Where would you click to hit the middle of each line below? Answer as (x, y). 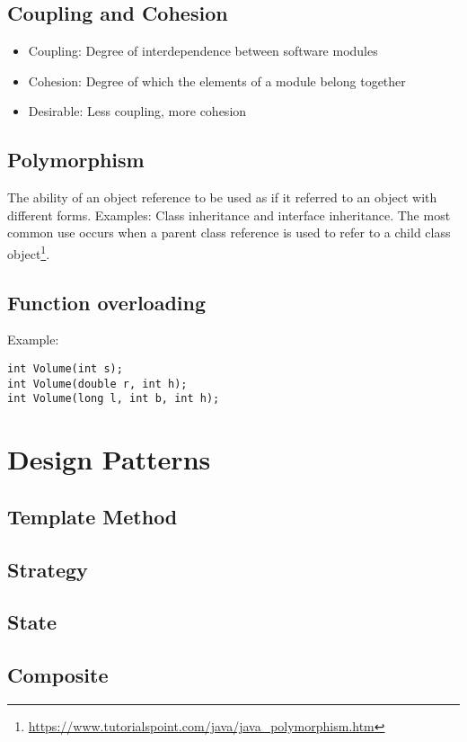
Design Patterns (109, 459)
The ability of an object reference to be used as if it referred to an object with (222, 197)
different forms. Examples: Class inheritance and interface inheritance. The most (229, 215)
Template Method (93, 516)
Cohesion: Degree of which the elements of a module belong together (217, 80)
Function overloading (107, 302)
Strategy (48, 569)
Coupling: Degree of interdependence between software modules (203, 51)
